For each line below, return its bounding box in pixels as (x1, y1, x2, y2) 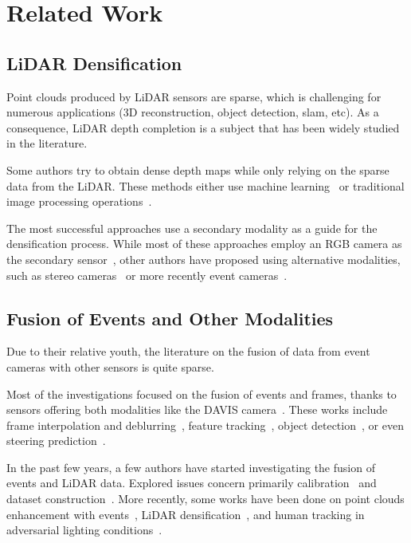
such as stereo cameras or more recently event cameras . (6, 266, 288, 283)
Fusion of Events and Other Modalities (6, 305, 334, 330)
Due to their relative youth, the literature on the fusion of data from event (6, 343, 370, 360)
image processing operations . (6, 193, 152, 210)
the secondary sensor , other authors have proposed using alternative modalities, (6, 250, 401, 267)
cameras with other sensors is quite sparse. (6, 358, 214, 375)
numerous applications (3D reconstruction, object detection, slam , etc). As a (6, 104, 379, 120)
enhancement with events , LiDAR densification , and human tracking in (6, 506, 365, 522)
